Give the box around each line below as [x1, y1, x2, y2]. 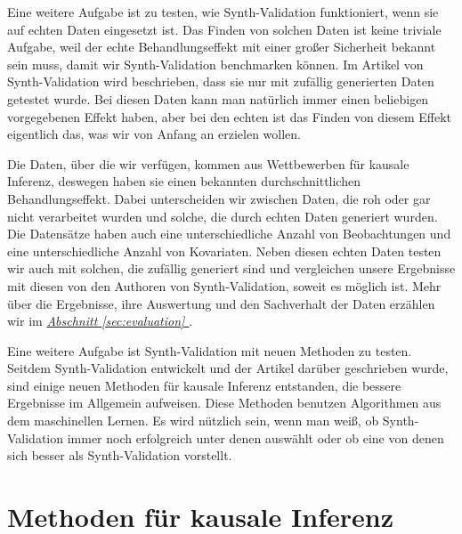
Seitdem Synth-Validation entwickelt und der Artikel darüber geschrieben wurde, [7, 359, 449, 377]
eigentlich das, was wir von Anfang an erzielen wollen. [7, 125, 301, 143]
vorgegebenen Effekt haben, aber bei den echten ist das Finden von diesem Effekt [7, 107, 452, 125]
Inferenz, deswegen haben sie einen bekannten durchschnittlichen [7, 172, 361, 190]
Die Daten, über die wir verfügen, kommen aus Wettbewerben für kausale [7, 154, 409, 173]
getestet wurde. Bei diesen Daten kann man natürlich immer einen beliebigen [7, 89, 429, 108]
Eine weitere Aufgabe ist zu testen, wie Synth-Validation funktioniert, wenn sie [7, 3, 439, 20]
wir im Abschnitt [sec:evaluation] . [7, 311, 193, 330]
